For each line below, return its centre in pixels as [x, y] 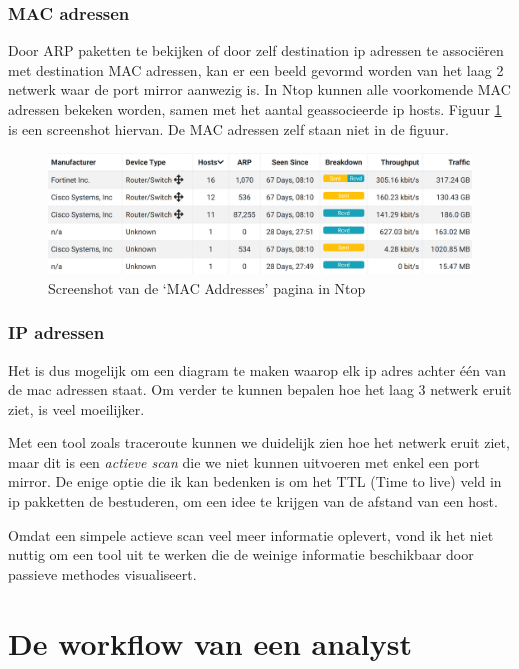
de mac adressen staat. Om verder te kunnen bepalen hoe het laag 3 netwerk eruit [260, 389]
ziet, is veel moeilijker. [76, 408]
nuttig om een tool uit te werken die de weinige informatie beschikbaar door [241, 554]
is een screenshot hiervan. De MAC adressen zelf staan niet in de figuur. [228, 128]
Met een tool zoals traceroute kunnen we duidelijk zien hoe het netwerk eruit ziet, [259, 442]
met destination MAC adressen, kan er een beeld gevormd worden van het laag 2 [256, 69]
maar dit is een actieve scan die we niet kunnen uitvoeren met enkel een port [244, 461]
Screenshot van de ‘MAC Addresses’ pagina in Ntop [207, 287]
